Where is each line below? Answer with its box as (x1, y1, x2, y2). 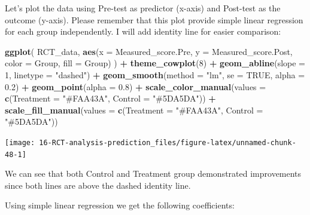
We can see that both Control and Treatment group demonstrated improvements (5, 167, 302, 180)
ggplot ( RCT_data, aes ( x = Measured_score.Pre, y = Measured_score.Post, (5, 45, 293, 57)
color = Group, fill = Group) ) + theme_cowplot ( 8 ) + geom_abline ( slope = (5, 57, 306, 69)
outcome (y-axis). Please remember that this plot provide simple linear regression (5, 13, 303, 26)
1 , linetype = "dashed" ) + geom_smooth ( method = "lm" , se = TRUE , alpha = (5, 68, 305, 81)
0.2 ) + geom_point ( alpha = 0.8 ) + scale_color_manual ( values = (5, 80, 266, 93)
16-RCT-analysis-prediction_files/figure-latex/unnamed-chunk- (39, 138, 296, 147)
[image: (5, 138, 35, 147)
